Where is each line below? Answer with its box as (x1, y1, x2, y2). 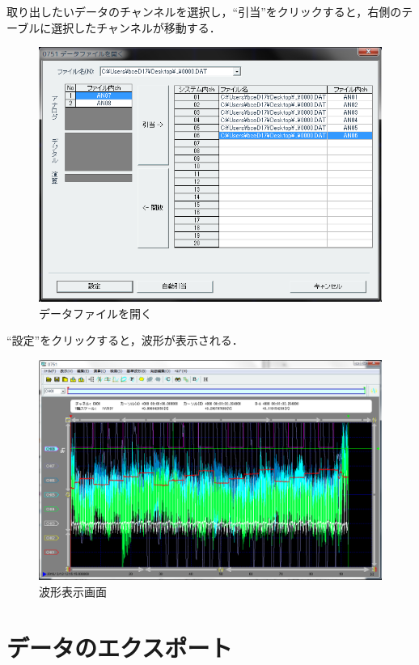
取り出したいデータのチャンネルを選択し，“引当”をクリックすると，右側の (6, 3, 402, 19)
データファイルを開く (39, 304, 152, 321)
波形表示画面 (39, 583, 107, 599)
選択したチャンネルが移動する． (51, 19, 221, 36)
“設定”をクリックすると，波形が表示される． (6, 332, 243, 349)
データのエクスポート (6, 630, 233, 663)
